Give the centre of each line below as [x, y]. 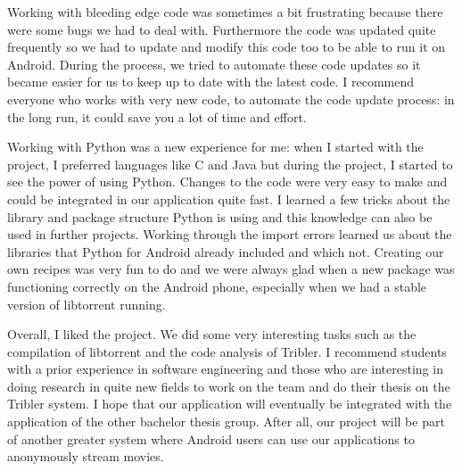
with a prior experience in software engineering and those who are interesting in [225, 369]
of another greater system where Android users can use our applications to [211, 438]
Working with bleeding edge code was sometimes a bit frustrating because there [225, 12]
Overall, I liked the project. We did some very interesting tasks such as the [212, 334]
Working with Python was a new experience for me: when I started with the [215, 147]
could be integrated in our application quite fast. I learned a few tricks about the [229, 198]
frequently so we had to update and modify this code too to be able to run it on [227, 47]
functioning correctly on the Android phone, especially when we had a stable [217, 286]
